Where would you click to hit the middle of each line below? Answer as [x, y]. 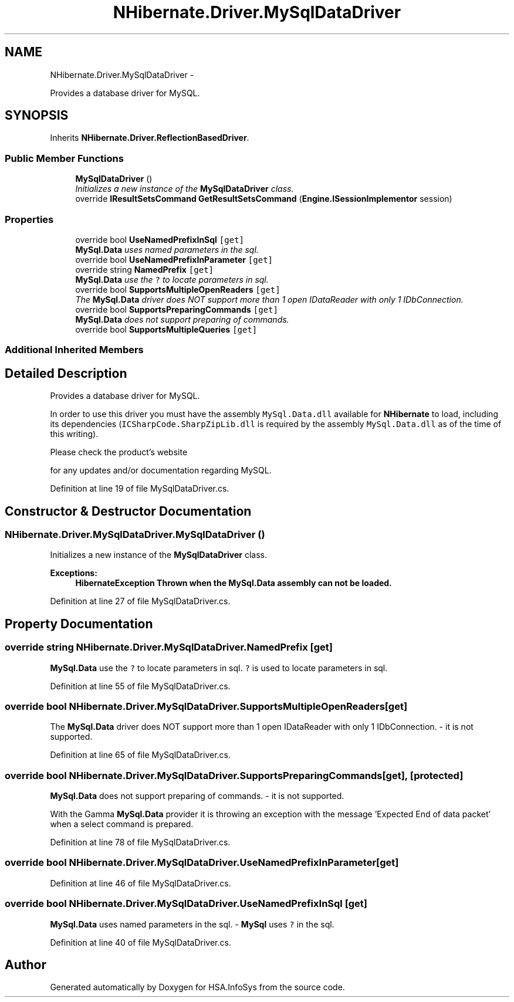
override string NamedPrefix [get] [145, 269]
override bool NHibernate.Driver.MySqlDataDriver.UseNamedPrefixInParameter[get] [202, 863]
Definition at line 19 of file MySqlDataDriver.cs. [140, 489]
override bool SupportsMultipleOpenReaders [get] [178, 289]
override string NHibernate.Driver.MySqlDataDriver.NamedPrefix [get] [169, 647]
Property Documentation [79, 624]
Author [26, 965]
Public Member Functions [64, 158]
